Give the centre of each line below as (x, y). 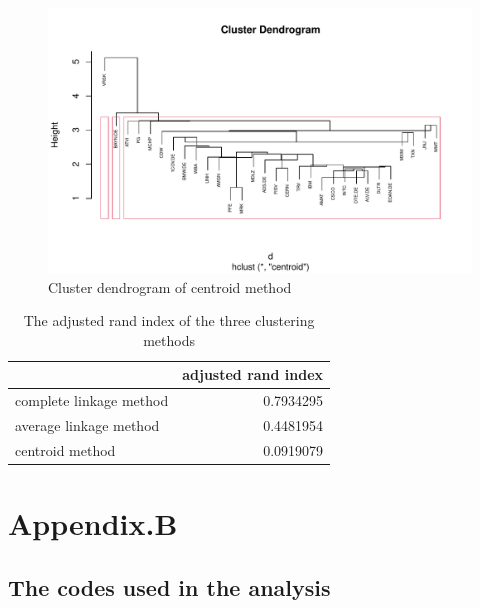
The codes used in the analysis (169, 586)
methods (169, 339)
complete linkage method (92, 400)
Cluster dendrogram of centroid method (170, 286)
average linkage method (87, 425)
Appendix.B (93, 523)
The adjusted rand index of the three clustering (169, 320)
